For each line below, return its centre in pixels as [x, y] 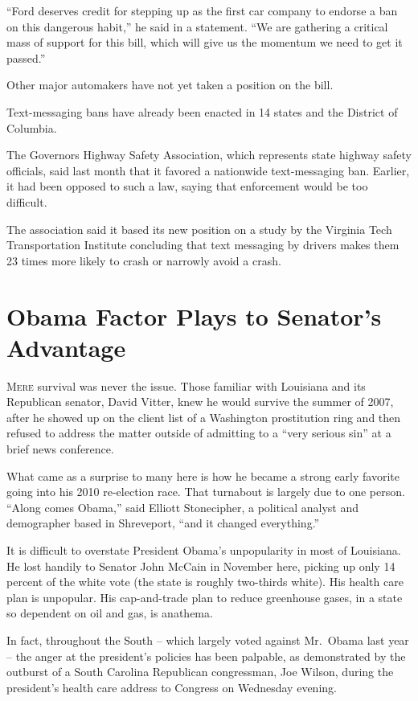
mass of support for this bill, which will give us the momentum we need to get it [205, 42]
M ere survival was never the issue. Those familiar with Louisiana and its [186, 385]
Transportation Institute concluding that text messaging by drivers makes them [203, 245]
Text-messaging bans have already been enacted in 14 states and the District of [202, 111]
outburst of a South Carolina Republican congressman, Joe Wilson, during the [200, 672]
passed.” [26, 57]
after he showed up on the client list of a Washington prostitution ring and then [204, 417]
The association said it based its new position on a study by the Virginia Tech [199, 229]
